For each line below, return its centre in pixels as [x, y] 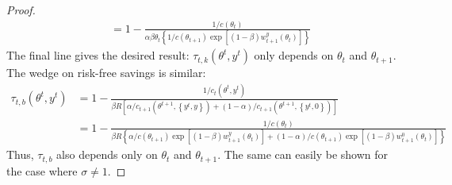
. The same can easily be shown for [303, 154]
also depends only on [107, 154]
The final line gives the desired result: [98, 55]
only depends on [294, 55]
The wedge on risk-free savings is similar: [106, 73]
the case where [42, 170]
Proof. [21, 10]
